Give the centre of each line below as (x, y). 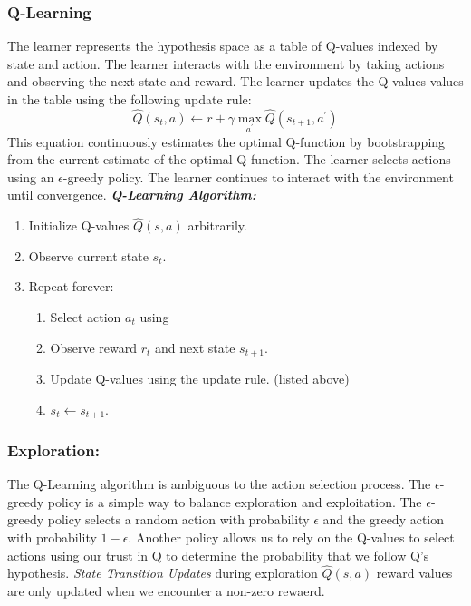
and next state (195, 347)
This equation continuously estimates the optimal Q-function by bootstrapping (226, 141)
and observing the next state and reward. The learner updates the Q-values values (235, 81)
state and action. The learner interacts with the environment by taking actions (226, 63)
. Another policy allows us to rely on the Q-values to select (291, 538)
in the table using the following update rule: (130, 99)
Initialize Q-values (79, 225)
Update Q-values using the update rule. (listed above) (200, 378)
